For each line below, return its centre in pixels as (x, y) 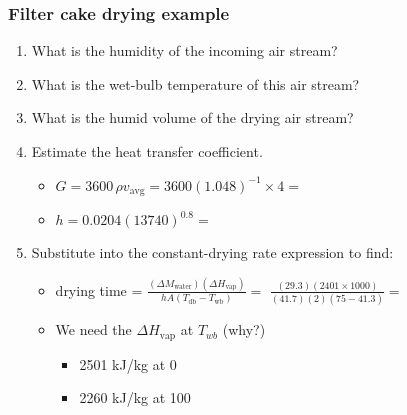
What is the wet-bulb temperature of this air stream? (195, 83)
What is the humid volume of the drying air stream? (192, 117)
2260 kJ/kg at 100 (135, 397)
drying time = (99, 289)
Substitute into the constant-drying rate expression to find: (212, 252)
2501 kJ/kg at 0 (128, 363)
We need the (93, 329)
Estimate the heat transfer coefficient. (147, 151)
